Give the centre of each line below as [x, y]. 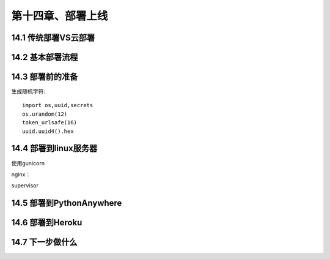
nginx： [21, 174]
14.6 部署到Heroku [47, 223]
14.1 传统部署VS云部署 [53, 38]
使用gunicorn [28, 163]
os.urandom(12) [45, 114]
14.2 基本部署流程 [45, 57]
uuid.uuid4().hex [48, 131]
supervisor [25, 186]
